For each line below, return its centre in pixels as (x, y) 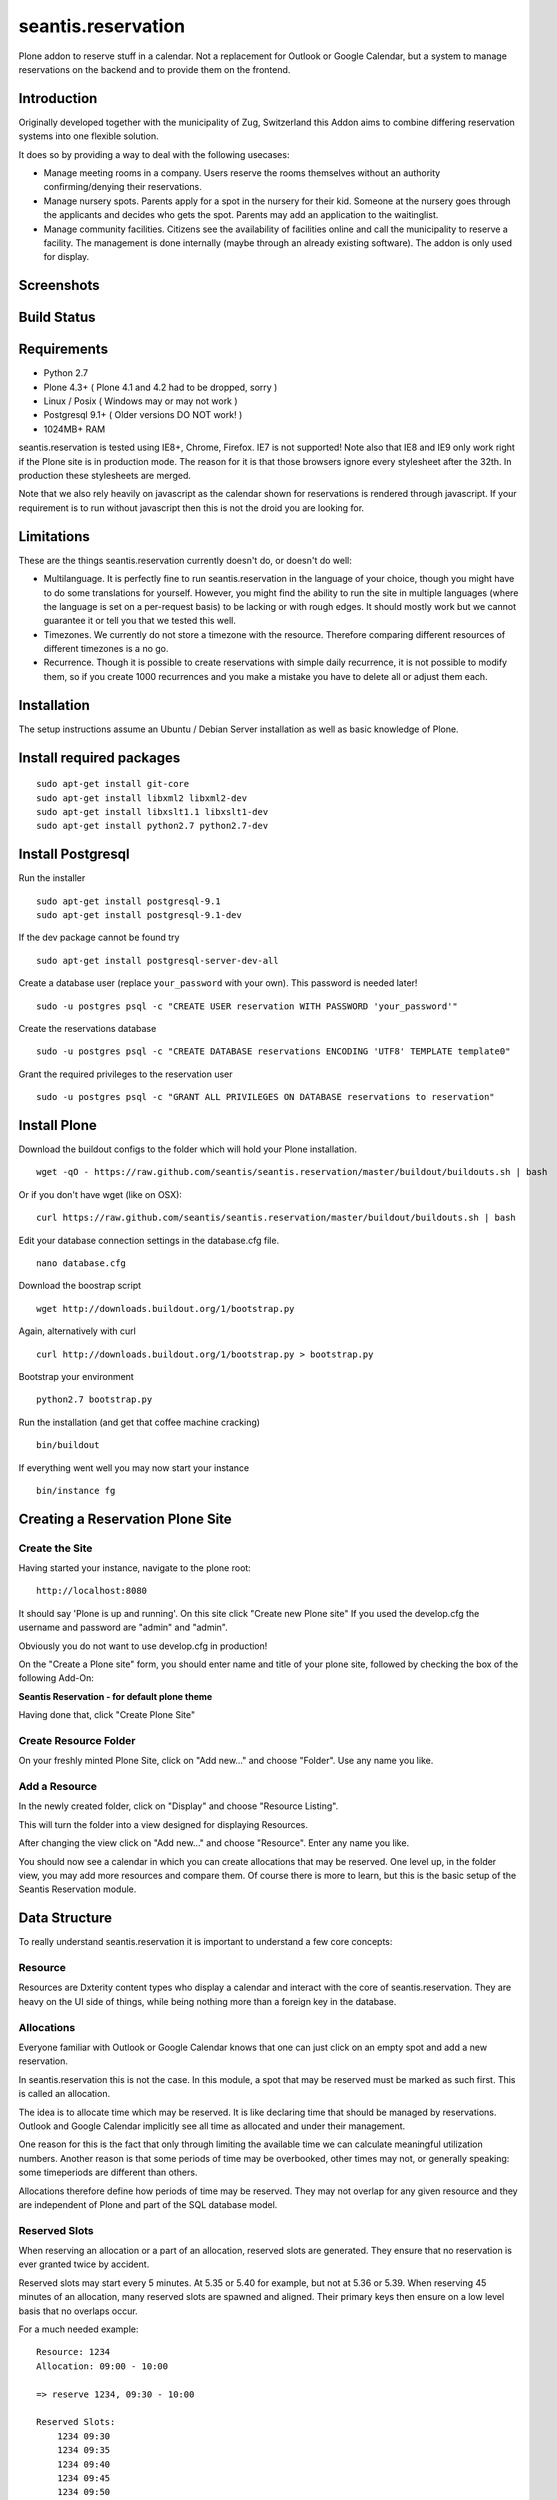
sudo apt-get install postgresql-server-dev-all (157, 960)
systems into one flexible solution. (88, 136)
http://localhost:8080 (92, 1591)
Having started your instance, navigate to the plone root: (135, 1568)
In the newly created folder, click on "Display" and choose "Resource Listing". (178, 1806)
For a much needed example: (78, 2329)
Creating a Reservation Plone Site (125, 1518)
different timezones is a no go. (106, 649)
